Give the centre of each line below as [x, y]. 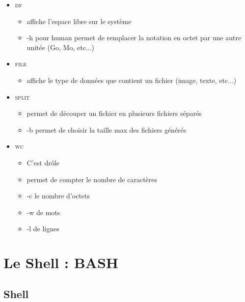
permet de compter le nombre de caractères [92, 179]
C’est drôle [43, 162]
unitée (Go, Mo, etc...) [60, 47]
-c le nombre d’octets [58, 196]
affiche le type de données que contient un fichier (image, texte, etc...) [132, 80]
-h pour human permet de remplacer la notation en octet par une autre [134, 38]
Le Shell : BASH [61, 262]
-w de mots [43, 212]
